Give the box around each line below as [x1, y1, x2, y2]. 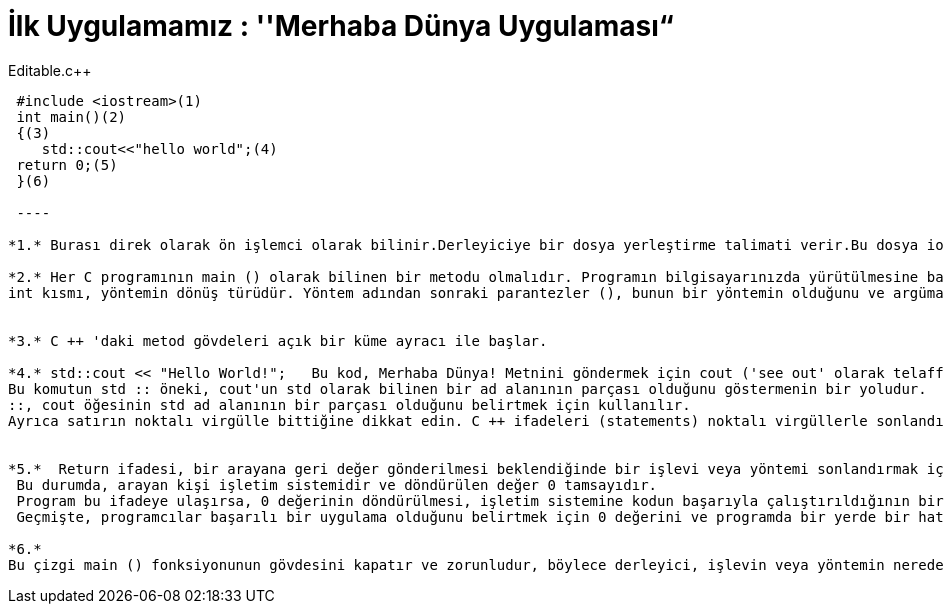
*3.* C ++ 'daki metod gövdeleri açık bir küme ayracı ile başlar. [8, 332, 548, 349]
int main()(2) [16, 108, 127, 125]
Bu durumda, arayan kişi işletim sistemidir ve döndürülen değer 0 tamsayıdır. [16, 476, 658, 493]
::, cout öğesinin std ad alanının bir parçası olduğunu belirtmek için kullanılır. [8, 396, 691, 413]
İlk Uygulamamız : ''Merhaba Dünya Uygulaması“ [8, 9, 674, 43]
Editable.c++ [8, 61, 92, 79]
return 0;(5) [16, 156, 118, 173]
